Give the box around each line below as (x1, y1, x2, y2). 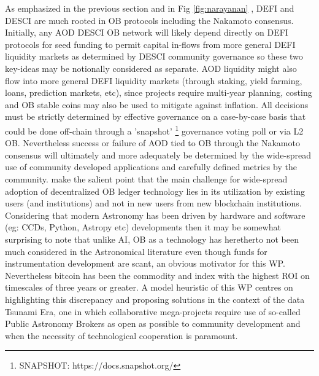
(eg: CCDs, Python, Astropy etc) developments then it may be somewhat (5, 221, 281, 233)
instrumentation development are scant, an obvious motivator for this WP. (5, 257, 285, 270)
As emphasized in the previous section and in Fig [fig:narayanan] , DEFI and (5, 2, 294, 14)
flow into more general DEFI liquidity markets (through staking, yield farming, (5, 74, 302, 87)
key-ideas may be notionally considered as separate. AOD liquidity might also (5, 61, 297, 74)
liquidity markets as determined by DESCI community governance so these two (5, 50, 303, 63)
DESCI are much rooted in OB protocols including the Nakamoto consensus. (5, 14, 294, 26)
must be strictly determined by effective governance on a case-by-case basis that (5, 110, 306, 123)
